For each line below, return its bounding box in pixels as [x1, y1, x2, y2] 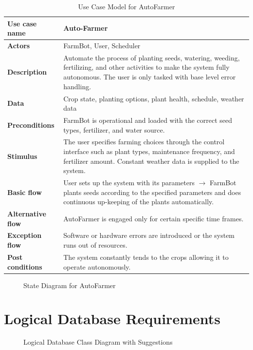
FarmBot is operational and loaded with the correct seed [63, 115, 233, 125]
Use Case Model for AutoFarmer [78, 1, 175, 11]
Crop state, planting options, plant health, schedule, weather [63, 93, 244, 103]
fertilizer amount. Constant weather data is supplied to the [63, 156, 239, 166]
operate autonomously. [63, 261, 131, 272]
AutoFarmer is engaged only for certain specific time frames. [63, 213, 244, 223]
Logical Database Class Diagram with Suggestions [23, 337, 173, 347]
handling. [63, 81, 91, 91]
